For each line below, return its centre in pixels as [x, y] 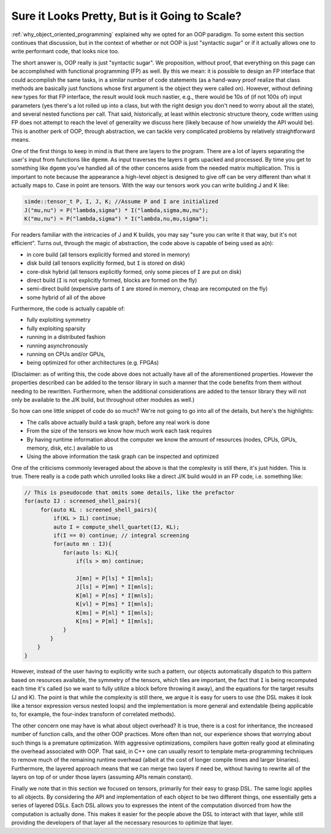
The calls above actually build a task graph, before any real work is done [118, 422]
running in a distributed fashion [66, 337]
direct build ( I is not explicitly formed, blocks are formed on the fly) [112, 280]
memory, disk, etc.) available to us [70, 448]
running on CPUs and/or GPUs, [66, 354]
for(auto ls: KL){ [91, 552]
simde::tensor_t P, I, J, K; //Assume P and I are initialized [121, 202]
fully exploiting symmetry [59, 320]
